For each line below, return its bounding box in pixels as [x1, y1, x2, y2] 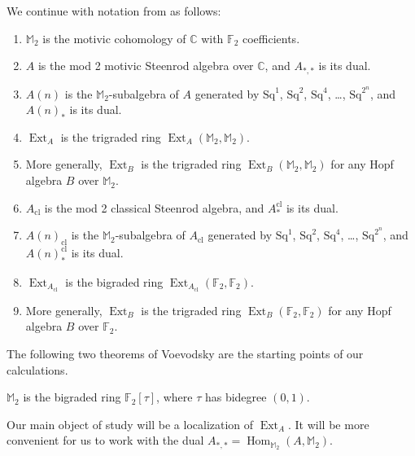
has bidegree [204, 388, 267, 406]
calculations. [7, 361, 68, 378]
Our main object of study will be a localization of [7, 415, 254, 432]
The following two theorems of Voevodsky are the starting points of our [7, 344, 364, 362]
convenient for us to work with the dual [7, 432, 204, 449]
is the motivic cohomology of [42, 29, 186, 46]
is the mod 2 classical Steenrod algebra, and [44, 199, 264, 216]
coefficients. [242, 29, 300, 46]
